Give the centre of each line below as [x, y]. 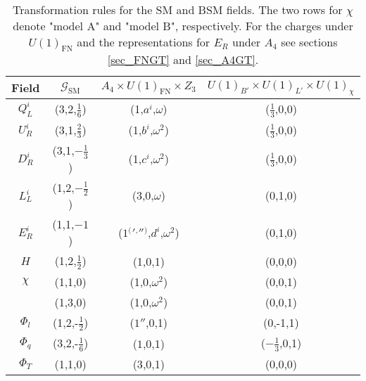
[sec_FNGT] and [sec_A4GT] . [183, 60]
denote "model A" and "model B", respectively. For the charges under [183, 26]
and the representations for [144, 42]
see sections [309, 42]
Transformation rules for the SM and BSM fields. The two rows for [178, 9]
